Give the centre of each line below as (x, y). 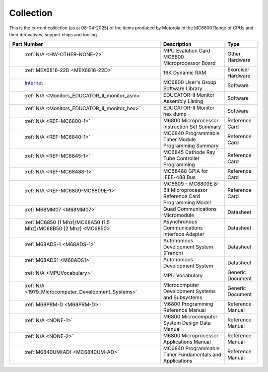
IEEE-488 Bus (179, 177)
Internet (34, 83)
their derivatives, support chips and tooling (53, 34)
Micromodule (179, 215)
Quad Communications (190, 209)
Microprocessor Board (189, 63)
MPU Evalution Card (187, 51)
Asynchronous (180, 222)
